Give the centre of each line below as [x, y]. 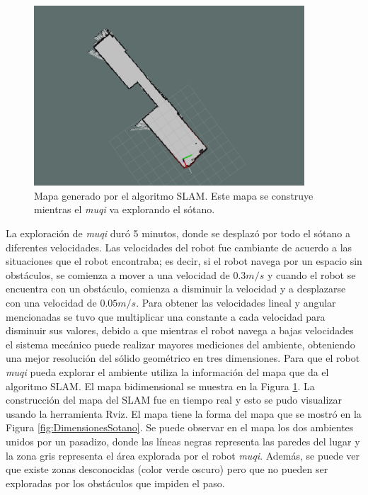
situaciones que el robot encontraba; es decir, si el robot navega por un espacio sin [184, 261]
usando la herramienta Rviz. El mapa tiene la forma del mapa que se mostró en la [184, 413]
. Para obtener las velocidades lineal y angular [236, 302]
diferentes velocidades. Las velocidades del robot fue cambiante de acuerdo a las [179, 247]
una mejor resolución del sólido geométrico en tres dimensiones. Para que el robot [183, 358]
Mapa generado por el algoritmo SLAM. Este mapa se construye [174, 195]
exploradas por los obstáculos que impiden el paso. [115, 483]
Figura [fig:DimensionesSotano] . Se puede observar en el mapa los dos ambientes [180, 427]
